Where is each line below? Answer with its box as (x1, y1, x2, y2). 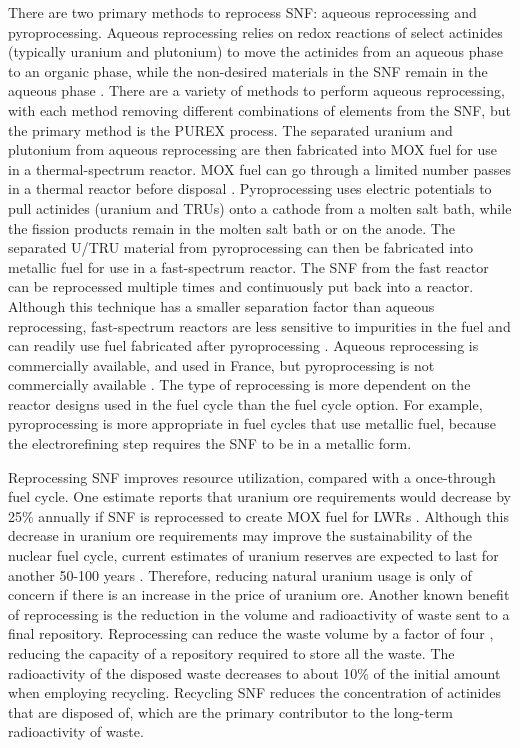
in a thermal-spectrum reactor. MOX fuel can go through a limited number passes (8, 158, 511, 179)
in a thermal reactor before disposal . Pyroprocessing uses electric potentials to (8, 178, 492, 199)
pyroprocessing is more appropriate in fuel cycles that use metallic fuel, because (8, 413, 496, 434)
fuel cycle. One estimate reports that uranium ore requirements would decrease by (8, 486, 511, 507)
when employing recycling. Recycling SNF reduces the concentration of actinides (8, 682, 501, 703)
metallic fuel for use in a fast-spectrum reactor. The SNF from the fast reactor (8, 256, 489, 277)
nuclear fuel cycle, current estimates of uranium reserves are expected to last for (8, 545, 499, 566)
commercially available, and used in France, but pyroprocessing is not (8, 354, 435, 375)
